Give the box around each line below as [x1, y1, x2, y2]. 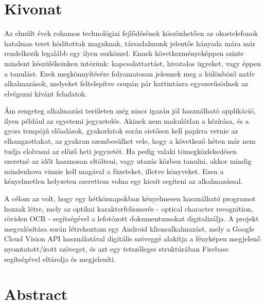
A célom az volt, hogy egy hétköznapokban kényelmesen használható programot [4, 193, 256, 204]
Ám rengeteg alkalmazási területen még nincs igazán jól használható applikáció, [4, 105, 256, 116]
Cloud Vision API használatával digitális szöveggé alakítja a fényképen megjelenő [4, 233, 261, 244]
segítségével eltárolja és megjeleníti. [4, 253, 116, 264]
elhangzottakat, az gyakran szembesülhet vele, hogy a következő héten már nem [4, 136, 256, 146]
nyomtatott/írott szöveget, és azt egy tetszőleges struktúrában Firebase [4, 243, 229, 254]
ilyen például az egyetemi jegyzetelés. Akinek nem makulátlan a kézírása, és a [4, 115, 249, 126]
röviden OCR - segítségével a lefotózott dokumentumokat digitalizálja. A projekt [4, 213, 259, 224]
